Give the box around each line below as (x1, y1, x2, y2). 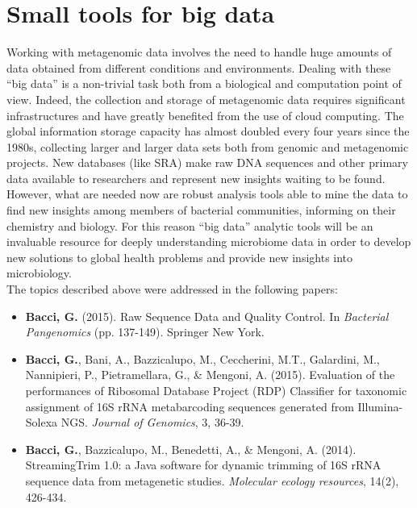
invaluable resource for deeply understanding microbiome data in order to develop (6, 233, 411, 250)
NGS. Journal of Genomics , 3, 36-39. (60, 414, 244, 431)
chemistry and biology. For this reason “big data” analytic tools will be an (6, 217, 373, 234)
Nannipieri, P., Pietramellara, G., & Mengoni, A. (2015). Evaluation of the (25, 366, 395, 383)
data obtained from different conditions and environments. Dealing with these (6, 59, 391, 76)
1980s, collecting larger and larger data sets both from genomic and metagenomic (6, 138, 409, 155)
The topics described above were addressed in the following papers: (6, 281, 338, 298)
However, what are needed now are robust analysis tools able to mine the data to (6, 185, 408, 202)
